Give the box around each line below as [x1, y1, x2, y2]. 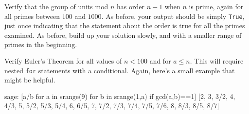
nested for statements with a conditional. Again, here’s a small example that [4, 65, 235, 75]
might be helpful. [4, 75, 55, 85]
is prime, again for [189, 1, 244, 11]
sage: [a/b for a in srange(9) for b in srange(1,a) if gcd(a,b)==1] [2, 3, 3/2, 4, [4, 91, 235, 101]
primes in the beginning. [4, 39, 77, 49]
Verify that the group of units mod [4, 1, 108, 11]
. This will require [190, 56, 244, 66]
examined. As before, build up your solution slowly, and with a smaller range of [4, 30, 242, 40]
